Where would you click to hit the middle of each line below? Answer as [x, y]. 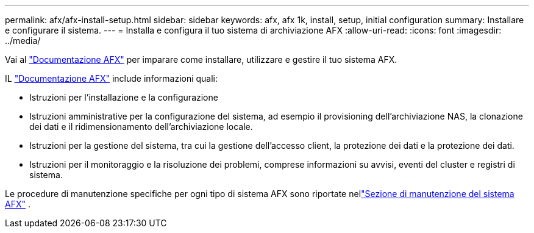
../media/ [23, 41]
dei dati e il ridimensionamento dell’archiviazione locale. [141, 127]
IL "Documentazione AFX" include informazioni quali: [112, 78]
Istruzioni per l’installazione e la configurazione [124, 97]
